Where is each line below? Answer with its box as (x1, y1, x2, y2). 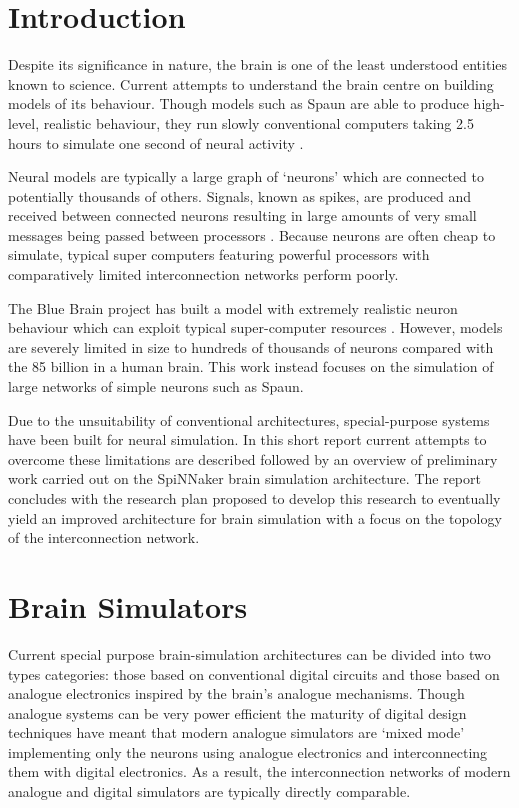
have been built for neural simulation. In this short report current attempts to (8, 429, 487, 450)
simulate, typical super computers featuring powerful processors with (8, 244, 430, 265)
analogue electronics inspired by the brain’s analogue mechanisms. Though (8, 683, 465, 704)
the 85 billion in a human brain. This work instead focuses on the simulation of (8, 356, 494, 377)
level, (8, 112, 40, 133)
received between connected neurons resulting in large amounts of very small (8, 205, 477, 226)
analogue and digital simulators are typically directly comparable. (8, 781, 411, 802)
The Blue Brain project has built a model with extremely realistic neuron (8, 297, 458, 318)
